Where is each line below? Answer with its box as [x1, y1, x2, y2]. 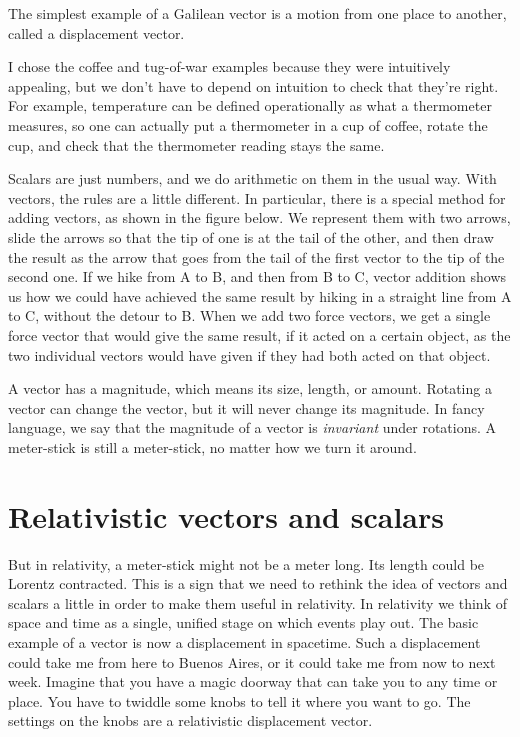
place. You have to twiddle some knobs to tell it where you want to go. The [8, 690, 471, 711]
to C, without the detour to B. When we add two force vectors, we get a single [8, 305, 491, 326]
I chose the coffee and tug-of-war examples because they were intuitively [8, 56, 451, 77]
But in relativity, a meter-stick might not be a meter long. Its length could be [8, 553, 485, 574]
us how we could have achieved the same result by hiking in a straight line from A [8, 285, 512, 306]
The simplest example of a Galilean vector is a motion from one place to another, [8, 3, 507, 23]
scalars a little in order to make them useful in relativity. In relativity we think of [8, 592, 507, 613]
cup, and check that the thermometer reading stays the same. [8, 134, 385, 155]
